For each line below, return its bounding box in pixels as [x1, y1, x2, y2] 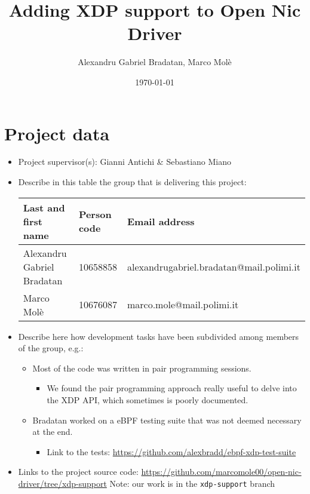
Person [78, 207, 112, 222]
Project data [4, 121, 110, 145]
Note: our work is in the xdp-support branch [109, 477, 275, 489]
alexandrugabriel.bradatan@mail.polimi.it [127, 259, 300, 274]
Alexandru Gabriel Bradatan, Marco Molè [78, 56, 232, 68]
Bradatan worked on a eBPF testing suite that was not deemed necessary [32, 413, 302, 426]
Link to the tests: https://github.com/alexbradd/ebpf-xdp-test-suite [47, 445, 296, 458]
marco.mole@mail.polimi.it [127, 297, 239, 312]
